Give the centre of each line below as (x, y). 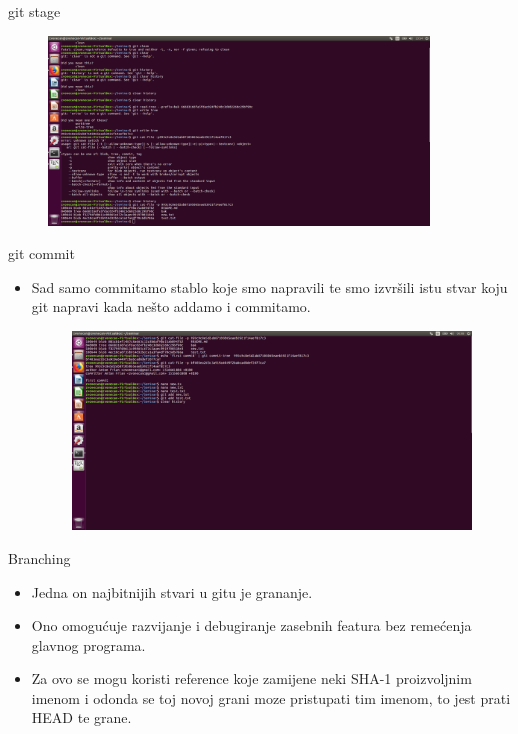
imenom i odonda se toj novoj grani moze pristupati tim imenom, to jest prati (271, 697)
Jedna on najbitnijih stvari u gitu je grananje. (172, 591)
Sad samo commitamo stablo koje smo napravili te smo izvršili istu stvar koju (269, 286)
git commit (41, 253)
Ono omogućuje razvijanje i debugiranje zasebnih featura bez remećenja (251, 625)
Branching (39, 557)
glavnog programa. (88, 644)
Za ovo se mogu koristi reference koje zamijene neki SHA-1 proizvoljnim (251, 678)
